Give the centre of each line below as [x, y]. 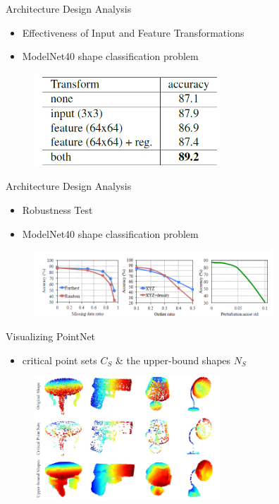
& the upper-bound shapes [173, 360]
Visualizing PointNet [51, 336]
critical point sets [60, 360]
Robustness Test [57, 209]
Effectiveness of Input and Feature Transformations [133, 32]
